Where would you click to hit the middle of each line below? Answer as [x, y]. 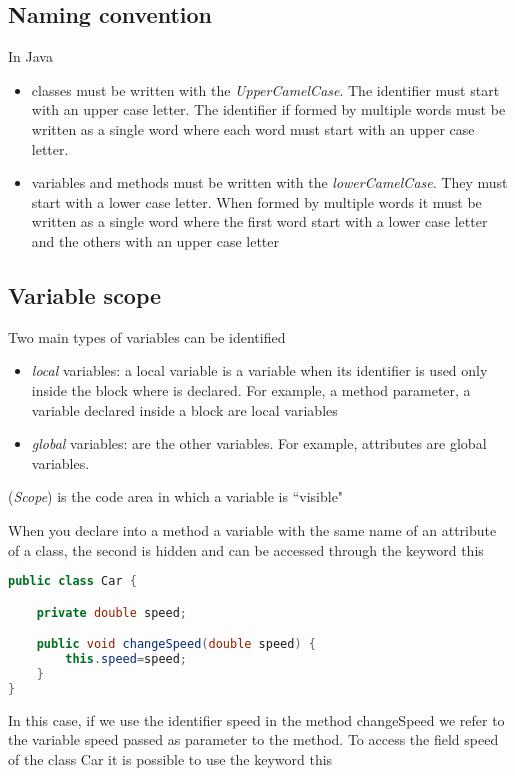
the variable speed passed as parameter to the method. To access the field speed [253, 739]
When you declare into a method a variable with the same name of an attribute [252, 529]
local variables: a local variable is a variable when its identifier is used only [259, 370]
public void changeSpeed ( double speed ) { [176, 644]
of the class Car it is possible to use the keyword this [170, 758]
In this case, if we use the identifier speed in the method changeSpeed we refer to [256, 719]
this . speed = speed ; [126, 659]
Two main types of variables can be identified [147, 336]
